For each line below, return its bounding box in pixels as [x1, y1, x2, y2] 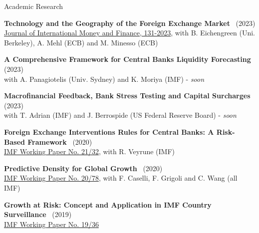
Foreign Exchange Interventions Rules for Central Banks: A [4, 126, 214, 137]
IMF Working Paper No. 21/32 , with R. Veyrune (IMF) [4, 146, 175, 157]
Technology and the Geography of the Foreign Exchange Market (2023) [4, 17, 256, 28]
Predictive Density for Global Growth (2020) [4, 163, 163, 173]
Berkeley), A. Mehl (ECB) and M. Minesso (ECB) [4, 37, 158, 47]
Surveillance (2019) [4, 209, 72, 220]
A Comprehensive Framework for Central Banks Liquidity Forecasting [4, 54, 251, 64]
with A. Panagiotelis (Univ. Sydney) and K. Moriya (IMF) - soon [4, 73, 205, 84]
